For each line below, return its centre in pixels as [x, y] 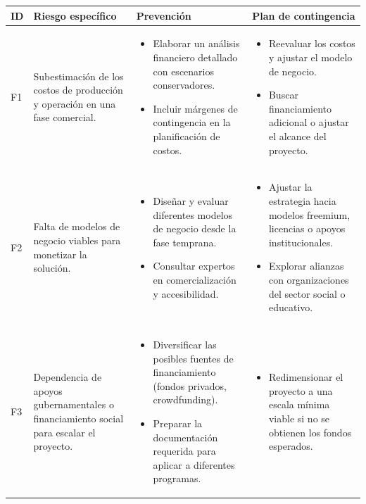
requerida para [184, 451]
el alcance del [297, 136]
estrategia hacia [302, 200]
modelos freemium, [309, 214]
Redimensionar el [306, 377]
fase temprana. [185, 242]
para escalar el [64, 432]
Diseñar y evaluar [191, 200]
